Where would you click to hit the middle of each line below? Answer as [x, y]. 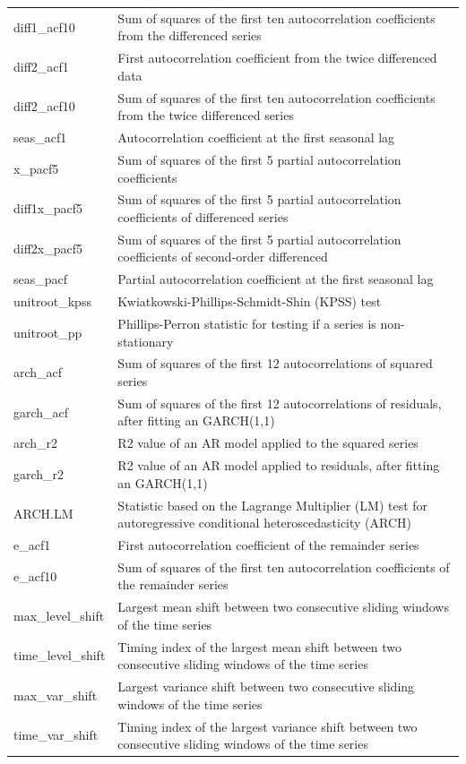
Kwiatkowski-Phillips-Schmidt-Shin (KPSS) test [250, 301]
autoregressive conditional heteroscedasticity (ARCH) [265, 523]
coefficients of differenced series [203, 216]
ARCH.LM [43, 514]
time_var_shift [56, 735]
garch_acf [41, 412]
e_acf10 [35, 575]
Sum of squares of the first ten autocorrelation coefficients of [284, 567]
